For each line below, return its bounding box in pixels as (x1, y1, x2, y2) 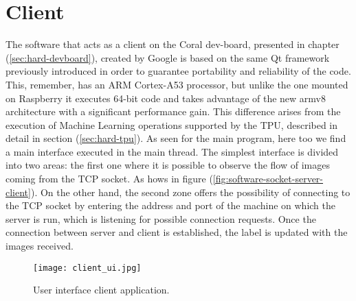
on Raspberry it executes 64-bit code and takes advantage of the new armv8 (5, 91, 326, 105)
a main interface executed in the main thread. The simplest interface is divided (5, 144, 339, 158)
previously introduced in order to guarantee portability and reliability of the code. (5, 64, 351, 78)
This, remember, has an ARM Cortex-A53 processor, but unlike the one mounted (5, 77, 348, 91)
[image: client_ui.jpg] (33, 263, 142, 273)
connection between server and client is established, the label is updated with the (5, 225, 348, 239)
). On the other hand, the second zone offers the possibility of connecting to (30, 184, 351, 199)
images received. (5, 239, 74, 253)
